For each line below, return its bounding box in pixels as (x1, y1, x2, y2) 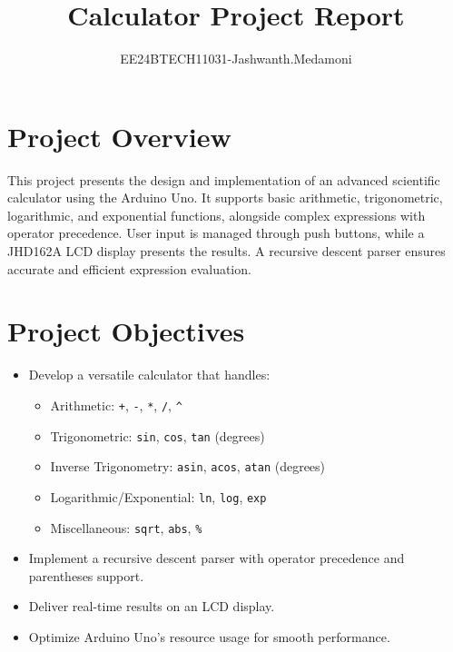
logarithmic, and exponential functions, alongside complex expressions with (7, 205, 426, 224)
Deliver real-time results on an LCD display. (28, 597, 275, 616)
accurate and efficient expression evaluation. (7, 259, 251, 278)
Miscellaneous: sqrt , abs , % (50, 518, 202, 537)
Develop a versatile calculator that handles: (28, 365, 271, 384)
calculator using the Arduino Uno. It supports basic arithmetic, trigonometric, (7, 188, 443, 207)
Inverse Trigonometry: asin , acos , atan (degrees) (50, 457, 326, 476)
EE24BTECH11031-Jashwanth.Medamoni (120, 49, 352, 68)
